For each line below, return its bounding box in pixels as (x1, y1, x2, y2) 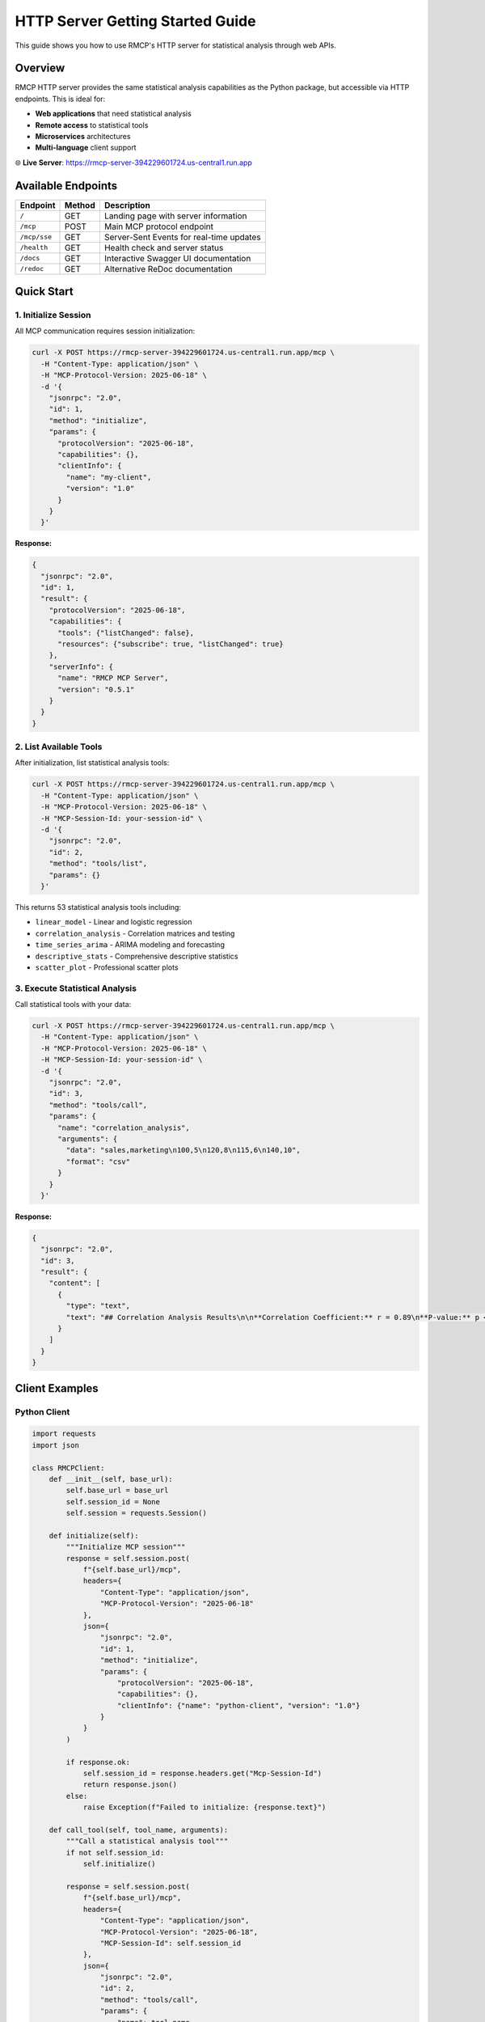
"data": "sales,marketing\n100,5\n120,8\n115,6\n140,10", (65, 1145, 301, 1155)
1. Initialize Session (15, 310, 91, 321)
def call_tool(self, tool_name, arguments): (48, 1825, 229, 1834)
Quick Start (15, 285, 74, 298)
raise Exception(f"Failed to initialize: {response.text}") (82, 1803, 327, 1812)
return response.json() (82, 1780, 178, 1789)
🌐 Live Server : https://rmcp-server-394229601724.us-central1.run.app (15, 158, 252, 167)
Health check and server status (103, 242, 224, 253)
